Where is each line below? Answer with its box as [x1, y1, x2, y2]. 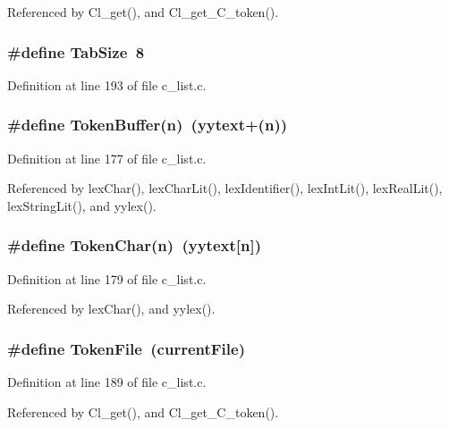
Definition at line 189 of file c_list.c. [7, 373, 207, 391]
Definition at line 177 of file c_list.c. [7, 148, 207, 167]
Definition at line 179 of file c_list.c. [7, 269, 207, 288]
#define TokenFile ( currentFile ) [7, 337, 245, 359]
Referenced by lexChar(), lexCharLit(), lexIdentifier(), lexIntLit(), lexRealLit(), [7, 179, 443, 197]
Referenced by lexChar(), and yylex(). [7, 299, 216, 318]
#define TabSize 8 [7, 40, 145, 63]
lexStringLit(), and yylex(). [7, 196, 157, 214]
